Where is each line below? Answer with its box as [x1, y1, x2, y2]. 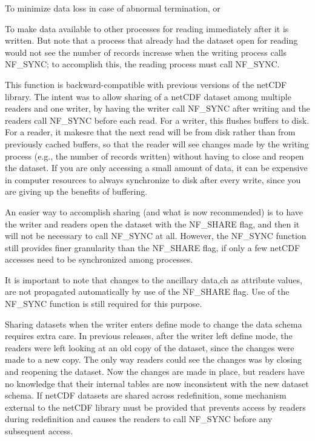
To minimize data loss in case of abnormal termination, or [5, 2, 220, 14]
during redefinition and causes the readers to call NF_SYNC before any [5, 412, 273, 425]
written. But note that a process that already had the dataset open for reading [5, 34, 298, 47]
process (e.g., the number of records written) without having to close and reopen [5, 149, 304, 162]
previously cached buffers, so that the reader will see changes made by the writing [5, 137, 309, 150]
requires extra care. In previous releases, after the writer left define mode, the [5, 329, 293, 342]
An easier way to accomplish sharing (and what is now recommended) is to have [5, 205, 303, 218]
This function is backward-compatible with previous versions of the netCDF [5, 78, 287, 90]
